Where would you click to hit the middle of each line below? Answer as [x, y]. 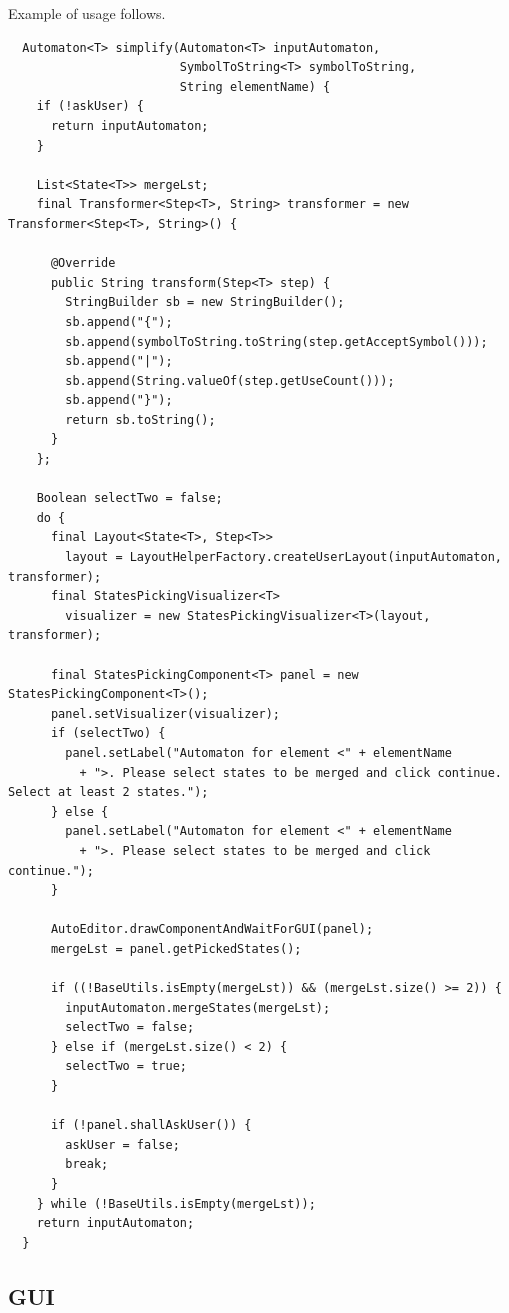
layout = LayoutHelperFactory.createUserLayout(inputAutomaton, [283, 557]
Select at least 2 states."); [108, 792]
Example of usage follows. [87, 13]
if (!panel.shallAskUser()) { [151, 1125]
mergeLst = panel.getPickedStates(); [176, 948]
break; [87, 1164]
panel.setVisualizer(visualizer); [165, 713]
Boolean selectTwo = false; [129, 498]
